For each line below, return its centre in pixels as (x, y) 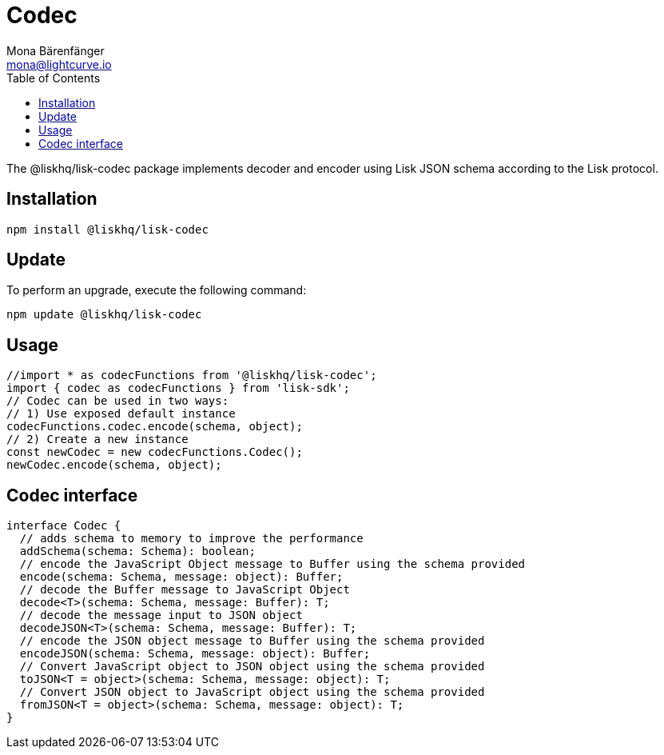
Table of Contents (54, 78)
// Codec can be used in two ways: (118, 401)
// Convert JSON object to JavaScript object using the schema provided (252, 692)
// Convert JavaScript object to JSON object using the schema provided (252, 667)
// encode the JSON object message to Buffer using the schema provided (252, 641)
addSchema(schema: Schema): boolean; (137, 551)
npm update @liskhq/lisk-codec (104, 315)
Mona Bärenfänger (56, 50)
